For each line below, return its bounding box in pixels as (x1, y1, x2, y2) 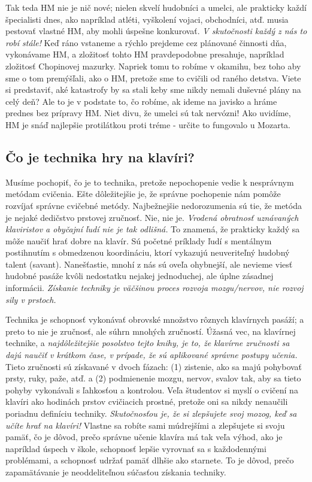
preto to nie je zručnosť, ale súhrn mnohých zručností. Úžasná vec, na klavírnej (5, 325, 296, 337)
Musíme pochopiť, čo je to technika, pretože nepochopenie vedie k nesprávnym (5, 175, 294, 188)
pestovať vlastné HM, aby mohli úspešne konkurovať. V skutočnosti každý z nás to (5, 25, 307, 37)
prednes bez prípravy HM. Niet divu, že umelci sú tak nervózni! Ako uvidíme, (5, 107, 291, 119)
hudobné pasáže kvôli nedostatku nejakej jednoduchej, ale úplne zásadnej (5, 269, 274, 282)
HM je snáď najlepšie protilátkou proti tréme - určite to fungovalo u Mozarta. (5, 118, 290, 131)
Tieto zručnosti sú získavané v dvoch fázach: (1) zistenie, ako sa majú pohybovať (5, 360, 302, 372)
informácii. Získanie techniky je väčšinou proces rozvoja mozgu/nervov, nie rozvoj (5, 281, 304, 294)
